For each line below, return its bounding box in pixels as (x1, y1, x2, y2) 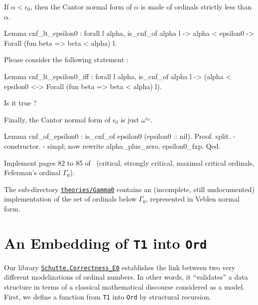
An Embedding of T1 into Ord (4, 232, 207, 253)
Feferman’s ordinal (4, 167, 61, 178)
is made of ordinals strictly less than (140, 1, 252, 11)
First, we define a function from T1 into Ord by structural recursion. (4, 291, 211, 302)
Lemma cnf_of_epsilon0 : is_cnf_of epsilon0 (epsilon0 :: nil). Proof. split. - (4, 131, 236, 141)
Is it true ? (4, 98, 37, 108)
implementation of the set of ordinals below (4, 194, 136, 204)
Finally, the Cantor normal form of (4, 114, 111, 124)
